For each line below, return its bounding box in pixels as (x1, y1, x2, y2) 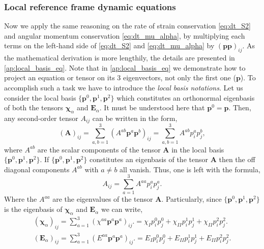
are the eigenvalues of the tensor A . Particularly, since (52, 194, 222, 204)
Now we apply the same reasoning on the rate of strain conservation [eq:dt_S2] (4, 20, 251, 31)
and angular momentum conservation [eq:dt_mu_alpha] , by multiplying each (4, 30, 245, 41)
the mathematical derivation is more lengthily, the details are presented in (4, 52, 235, 63)
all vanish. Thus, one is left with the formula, (120, 164, 260, 174)
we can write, (101, 204, 143, 214)
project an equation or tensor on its (4, 72, 115, 83)
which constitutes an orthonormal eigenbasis (116, 92, 255, 103)
